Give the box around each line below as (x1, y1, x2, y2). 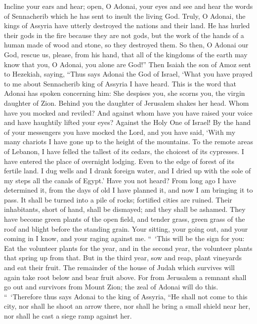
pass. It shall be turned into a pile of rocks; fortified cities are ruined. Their (4, 194, 232, 204)
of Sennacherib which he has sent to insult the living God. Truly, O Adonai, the (4, 10, 246, 21)
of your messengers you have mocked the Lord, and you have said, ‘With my (4, 126, 236, 137)
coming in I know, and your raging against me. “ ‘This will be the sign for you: (4, 233, 245, 243)
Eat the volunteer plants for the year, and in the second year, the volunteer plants (4, 243, 253, 253)
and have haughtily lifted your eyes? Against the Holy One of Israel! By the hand (4, 117, 251, 127)
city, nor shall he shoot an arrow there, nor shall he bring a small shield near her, (4, 301, 251, 311)
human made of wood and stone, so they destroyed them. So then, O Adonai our (4, 40, 249, 50)
